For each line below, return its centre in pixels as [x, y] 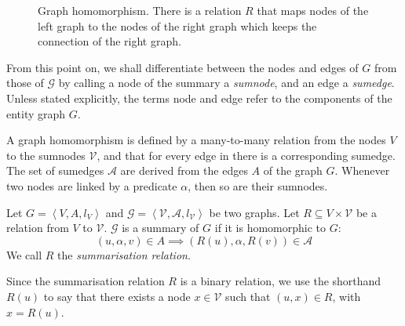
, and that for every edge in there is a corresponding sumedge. [246, 155]
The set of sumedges [55, 170]
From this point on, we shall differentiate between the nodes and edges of [182, 67]
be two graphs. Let [254, 212]
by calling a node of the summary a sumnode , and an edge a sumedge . [226, 83]
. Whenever [362, 170]
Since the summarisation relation [86, 281]
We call [24, 254]
